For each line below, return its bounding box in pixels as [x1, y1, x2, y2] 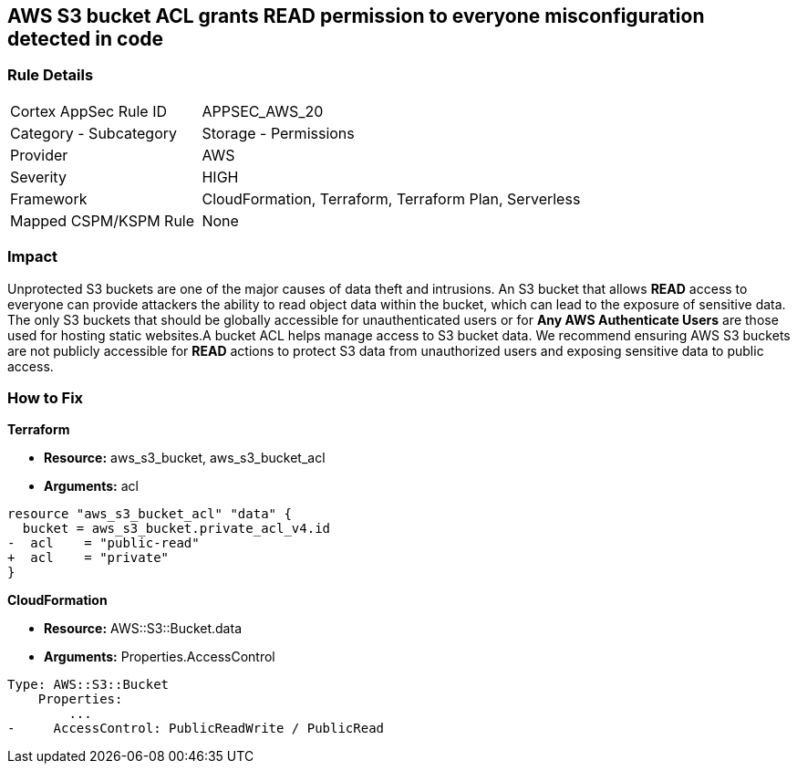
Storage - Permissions [202, 123, 355, 142]
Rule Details [7, 66, 94, 85]
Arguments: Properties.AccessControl [44, 649, 275, 665]
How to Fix [7, 388, 84, 407]
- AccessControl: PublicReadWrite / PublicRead [7, 721, 385, 736]
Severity [10, 167, 67, 186]
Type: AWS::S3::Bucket [7, 677, 170, 693]
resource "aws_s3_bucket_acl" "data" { [7, 506, 292, 522]
